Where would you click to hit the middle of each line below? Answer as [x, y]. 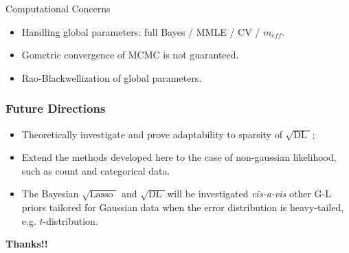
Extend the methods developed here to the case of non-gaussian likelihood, [179, 157]
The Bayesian [50, 194]
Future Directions [56, 108]
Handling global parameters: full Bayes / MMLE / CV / [141, 31]
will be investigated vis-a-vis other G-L [249, 194]
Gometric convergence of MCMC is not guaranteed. [130, 55]
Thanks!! [27, 244]
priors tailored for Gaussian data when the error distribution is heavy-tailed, [183, 207]
